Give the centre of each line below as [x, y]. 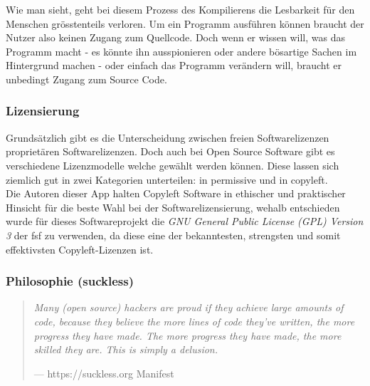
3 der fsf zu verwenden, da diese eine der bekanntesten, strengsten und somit [173, 235]
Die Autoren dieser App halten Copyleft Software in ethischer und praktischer [176, 193]
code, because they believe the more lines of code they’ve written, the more [194, 321]
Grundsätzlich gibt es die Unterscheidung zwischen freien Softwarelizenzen [168, 137]
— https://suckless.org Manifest [104, 373]
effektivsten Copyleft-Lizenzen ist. [80, 249]
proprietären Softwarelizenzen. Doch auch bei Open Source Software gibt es [170, 151]
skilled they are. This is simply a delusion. [126, 349]
